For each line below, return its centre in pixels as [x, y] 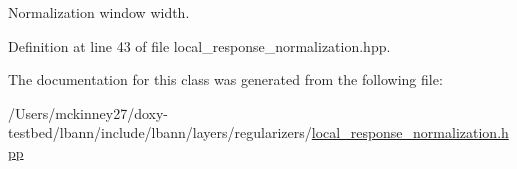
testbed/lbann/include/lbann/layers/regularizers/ [160, 132]
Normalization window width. [99, 12]
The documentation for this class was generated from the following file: [225, 79]
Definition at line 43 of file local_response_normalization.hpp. [199, 45]
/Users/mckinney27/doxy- [88, 112]
